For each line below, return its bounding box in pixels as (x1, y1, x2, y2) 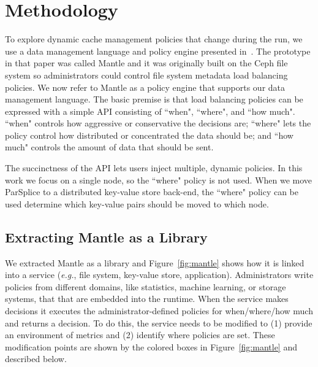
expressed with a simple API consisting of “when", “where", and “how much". (5, 104, 295, 117)
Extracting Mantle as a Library (5, 227, 208, 246)
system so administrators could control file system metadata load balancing (5, 68, 288, 81)
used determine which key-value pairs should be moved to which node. (5, 197, 269, 210)
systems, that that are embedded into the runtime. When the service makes (5, 292, 289, 305)
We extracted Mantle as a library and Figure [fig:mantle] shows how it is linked (5, 256, 305, 269)
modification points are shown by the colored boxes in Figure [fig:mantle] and (5, 340, 297, 353)
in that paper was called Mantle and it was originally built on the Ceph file (5, 56, 288, 69)
